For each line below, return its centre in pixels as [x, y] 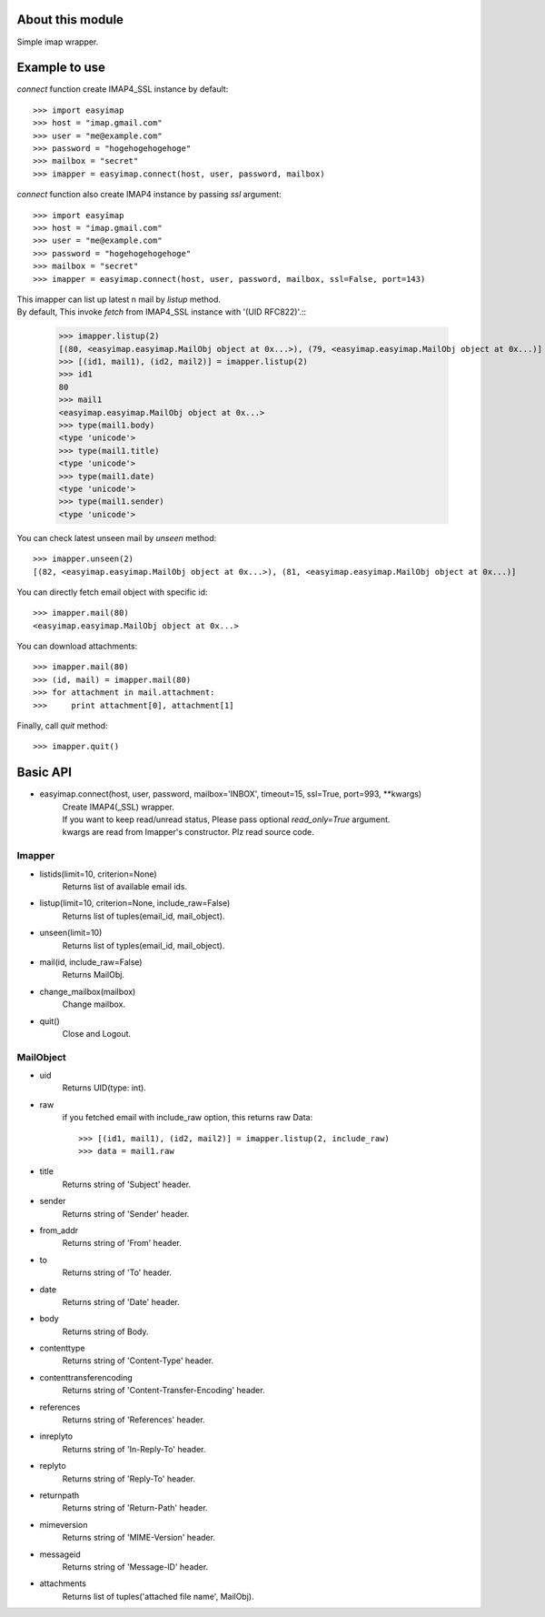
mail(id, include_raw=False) [91, 962]
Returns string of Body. [105, 1331]
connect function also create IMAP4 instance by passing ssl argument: [149, 195]
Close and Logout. [97, 1033]
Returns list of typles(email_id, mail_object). [144, 945]
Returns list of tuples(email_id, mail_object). [144, 916]
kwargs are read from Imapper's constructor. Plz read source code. [188, 832]
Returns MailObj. [93, 975]
